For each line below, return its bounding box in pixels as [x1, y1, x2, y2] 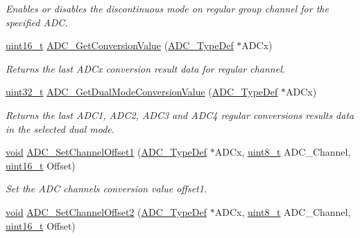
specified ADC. [6, 15, 68, 29]
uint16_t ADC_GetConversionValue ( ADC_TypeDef [6, 38, 234, 53]
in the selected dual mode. [6, 121, 115, 136]
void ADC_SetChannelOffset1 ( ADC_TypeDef [6, 145, 207, 159]
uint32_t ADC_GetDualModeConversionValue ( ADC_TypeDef [6, 84, 278, 99]
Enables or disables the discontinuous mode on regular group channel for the [6, 1, 329, 15]
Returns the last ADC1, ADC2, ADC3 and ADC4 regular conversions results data [6, 107, 354, 122]
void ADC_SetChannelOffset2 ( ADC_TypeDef [6, 204, 207, 219]
